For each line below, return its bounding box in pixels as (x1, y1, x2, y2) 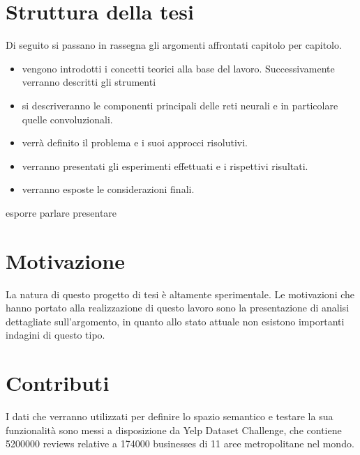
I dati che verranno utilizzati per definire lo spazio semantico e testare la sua (6, 409, 333, 424)
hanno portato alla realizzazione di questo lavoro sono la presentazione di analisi (6, 300, 350, 315)
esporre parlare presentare (6, 205, 117, 219)
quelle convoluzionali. (22, 111, 113, 126)
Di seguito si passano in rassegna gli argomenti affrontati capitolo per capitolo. (6, 38, 342, 52)
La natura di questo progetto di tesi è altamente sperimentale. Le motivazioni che (6, 286, 355, 301)
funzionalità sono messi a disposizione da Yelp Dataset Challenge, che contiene (6, 422, 342, 437)
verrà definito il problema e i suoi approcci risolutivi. (22, 135, 248, 150)
